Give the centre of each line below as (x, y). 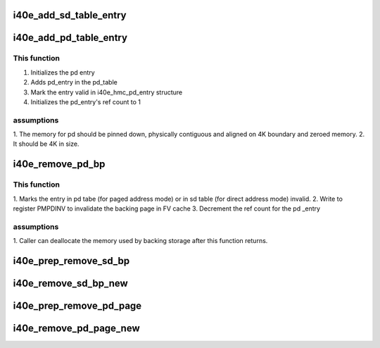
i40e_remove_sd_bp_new (70, 283)
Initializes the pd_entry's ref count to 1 (85, 101)
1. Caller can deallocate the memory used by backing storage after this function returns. (140, 241)
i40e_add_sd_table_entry (70, 15)
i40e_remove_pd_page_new (76, 329)
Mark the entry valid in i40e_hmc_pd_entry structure (107, 92)
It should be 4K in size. (46, 144)
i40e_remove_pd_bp (59, 164)
